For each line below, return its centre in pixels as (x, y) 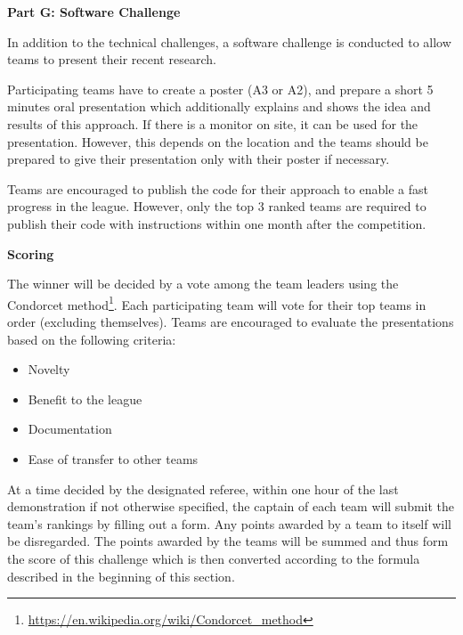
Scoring (31, 253)
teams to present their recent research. (112, 59)
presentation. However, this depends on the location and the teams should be (218, 141)
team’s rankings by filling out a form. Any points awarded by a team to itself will (229, 523)
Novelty (49, 369)
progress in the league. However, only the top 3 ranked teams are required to (217, 206)
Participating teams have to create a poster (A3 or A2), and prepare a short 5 (220, 89)
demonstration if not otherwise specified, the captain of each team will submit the (231, 506)
